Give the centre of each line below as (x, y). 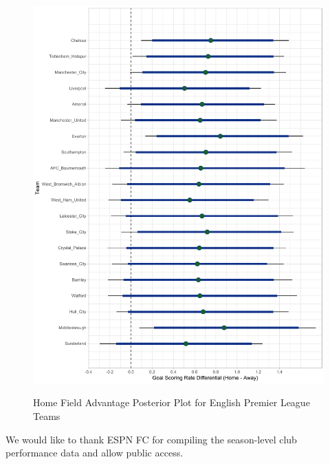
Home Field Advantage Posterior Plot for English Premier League (172, 402)
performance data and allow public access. (95, 453)
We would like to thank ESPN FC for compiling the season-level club (151, 439)
